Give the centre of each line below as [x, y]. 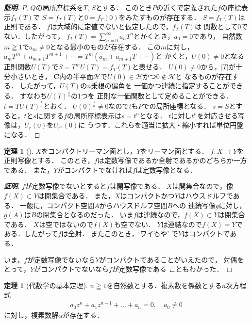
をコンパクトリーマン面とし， [89, 151]
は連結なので [181, 224]
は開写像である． [137, 186]
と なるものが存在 [203, 76]
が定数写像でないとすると [66, 186]
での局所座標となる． [176, 106]
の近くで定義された [187, 7]
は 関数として [216, 26]
